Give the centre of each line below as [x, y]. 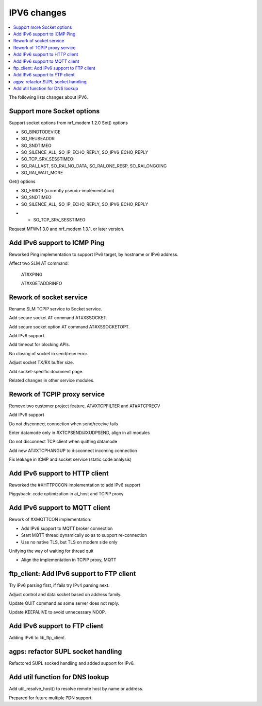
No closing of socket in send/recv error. [49, 353]
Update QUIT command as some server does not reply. [64, 603]
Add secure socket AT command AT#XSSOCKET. [58, 318]
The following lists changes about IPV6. [49, 97]
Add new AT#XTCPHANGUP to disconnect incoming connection [73, 451]
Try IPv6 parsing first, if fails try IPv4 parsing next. [59, 585]
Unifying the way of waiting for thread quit [51, 551]
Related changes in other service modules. [52, 380]
